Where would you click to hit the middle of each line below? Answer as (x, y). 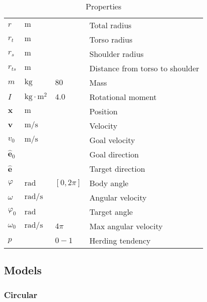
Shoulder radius (117, 54)
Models (23, 270)
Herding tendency (120, 240)
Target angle (111, 212)
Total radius (111, 25)
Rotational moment (123, 97)
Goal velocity (112, 140)
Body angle (109, 183)
